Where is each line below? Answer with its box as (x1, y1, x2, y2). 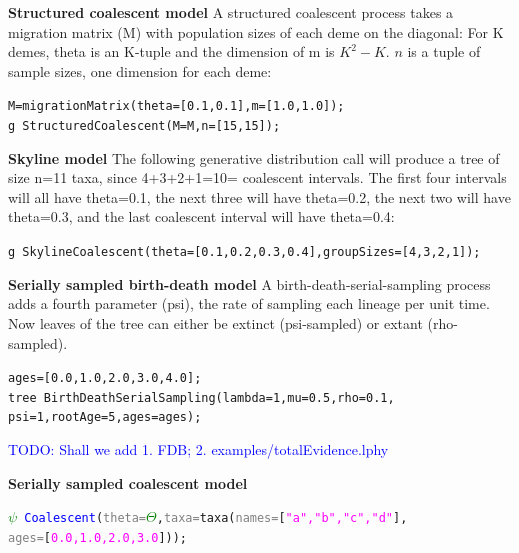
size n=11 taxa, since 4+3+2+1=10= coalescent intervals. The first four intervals (8, 167, 507, 188)
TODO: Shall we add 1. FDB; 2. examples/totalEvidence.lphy (8, 439, 389, 460)
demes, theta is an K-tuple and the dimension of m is (8, 41, 335, 62)
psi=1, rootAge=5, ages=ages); (8, 410, 202, 425)
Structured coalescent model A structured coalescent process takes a (8, 2, 454, 22)
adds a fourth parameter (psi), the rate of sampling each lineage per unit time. (8, 293, 490, 314)
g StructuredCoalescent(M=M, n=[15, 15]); (8, 119, 281, 134)
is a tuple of (407, 41, 481, 62)
